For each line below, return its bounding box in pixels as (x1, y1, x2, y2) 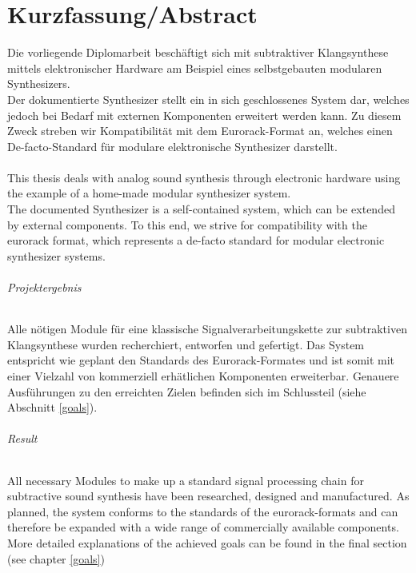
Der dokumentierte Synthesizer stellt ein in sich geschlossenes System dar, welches (7, 90, 410, 107)
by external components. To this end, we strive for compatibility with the (7, 216, 367, 233)
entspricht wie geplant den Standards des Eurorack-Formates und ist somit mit (7, 352, 395, 368)
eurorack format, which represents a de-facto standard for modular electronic (7, 232, 385, 249)
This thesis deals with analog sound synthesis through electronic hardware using (7, 169, 401, 185)
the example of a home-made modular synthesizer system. (7, 185, 291, 201)
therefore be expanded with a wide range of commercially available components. (7, 519, 399, 535)
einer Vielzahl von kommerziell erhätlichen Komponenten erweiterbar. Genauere (7, 368, 399, 384)
